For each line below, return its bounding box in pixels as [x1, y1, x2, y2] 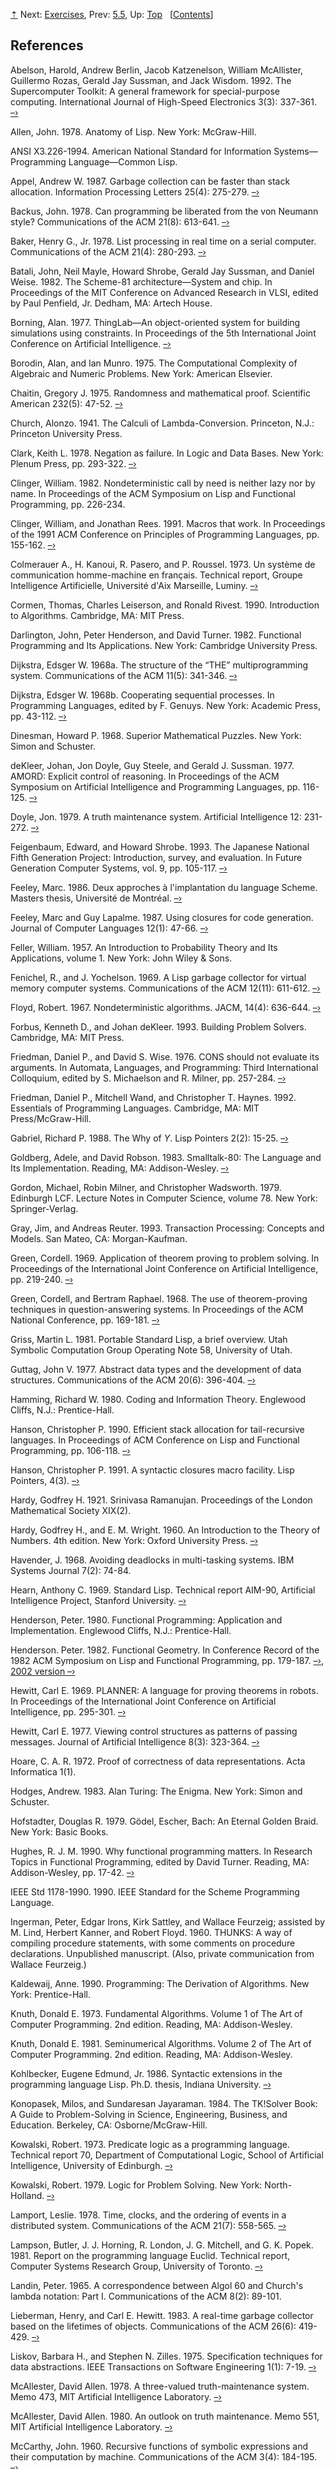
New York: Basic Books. [10, 1825, 109, 1838]
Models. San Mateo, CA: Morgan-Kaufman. [10, 1232, 188, 1244]
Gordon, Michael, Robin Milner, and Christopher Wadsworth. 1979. [10, 1181, 282, 1193]
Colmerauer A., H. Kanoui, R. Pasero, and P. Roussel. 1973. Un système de [10, 558, 316, 570]
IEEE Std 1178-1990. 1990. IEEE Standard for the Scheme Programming [10, 1885, 300, 1898]
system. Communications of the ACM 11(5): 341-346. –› [10, 669, 238, 681]
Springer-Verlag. [10, 1202, 79, 1214]
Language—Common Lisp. [68, 155, 178, 168]
